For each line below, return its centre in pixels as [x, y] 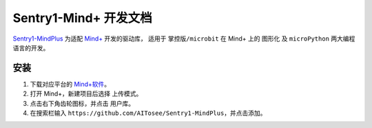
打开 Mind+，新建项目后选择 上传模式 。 [86, 94]
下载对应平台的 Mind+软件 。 [70, 84]
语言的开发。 [31, 47]
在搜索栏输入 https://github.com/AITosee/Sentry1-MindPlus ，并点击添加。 [148, 113]
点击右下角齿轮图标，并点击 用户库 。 [82, 103]
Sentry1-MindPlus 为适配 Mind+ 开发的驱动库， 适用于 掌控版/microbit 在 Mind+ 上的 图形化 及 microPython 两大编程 [184, 39]
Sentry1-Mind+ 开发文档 [82, 18]
